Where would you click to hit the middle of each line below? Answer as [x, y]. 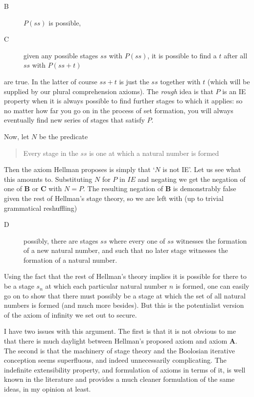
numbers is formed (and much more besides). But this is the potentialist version [124, 305]
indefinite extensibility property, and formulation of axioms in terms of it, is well [125, 369]
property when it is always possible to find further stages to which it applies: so [123, 101]
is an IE [234, 91]
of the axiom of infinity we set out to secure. [70, 314]
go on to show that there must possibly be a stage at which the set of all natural [125, 295]
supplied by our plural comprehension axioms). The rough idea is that [109, 91]
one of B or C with [33, 188]
